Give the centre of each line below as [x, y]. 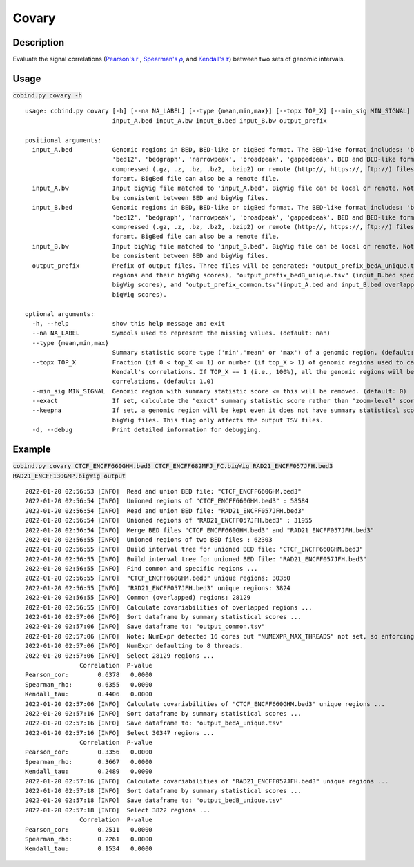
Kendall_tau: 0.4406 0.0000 [89, 694]
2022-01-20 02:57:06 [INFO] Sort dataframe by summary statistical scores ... [163, 617]
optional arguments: [60, 314]
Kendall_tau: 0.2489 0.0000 [89, 772]
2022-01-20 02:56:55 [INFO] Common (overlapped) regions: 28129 [138, 598]
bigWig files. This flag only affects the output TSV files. [218, 420]
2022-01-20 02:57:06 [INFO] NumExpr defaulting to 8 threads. [134, 646]
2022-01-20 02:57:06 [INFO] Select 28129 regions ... [120, 655]
